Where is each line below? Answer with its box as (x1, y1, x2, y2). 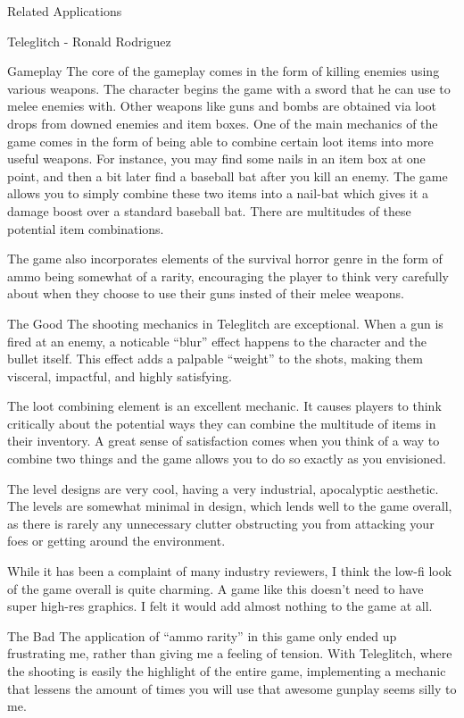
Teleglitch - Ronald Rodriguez (7, 31, 171, 50)
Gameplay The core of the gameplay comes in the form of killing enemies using (7, 62, 440, 80)
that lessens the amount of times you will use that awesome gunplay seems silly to (7, 679, 457, 697)
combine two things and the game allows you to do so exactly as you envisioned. (7, 449, 446, 468)
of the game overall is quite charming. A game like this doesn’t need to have (7, 579, 424, 597)
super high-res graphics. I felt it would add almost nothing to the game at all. (7, 597, 433, 615)
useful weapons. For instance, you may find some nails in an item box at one (7, 149, 426, 168)
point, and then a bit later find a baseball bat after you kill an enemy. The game (7, 166, 448, 185)
